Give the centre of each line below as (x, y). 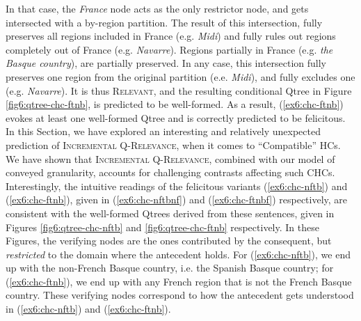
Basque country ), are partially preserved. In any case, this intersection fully (166, 63)
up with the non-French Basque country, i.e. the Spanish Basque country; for (170, 268)
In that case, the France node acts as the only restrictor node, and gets (157, 8)
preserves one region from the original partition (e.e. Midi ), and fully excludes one (180, 76)
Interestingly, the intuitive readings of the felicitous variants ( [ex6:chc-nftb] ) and (177, 186)
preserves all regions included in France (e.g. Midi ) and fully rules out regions (171, 36)
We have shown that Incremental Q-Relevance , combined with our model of (170, 158)
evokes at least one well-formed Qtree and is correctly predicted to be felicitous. (176, 117)
